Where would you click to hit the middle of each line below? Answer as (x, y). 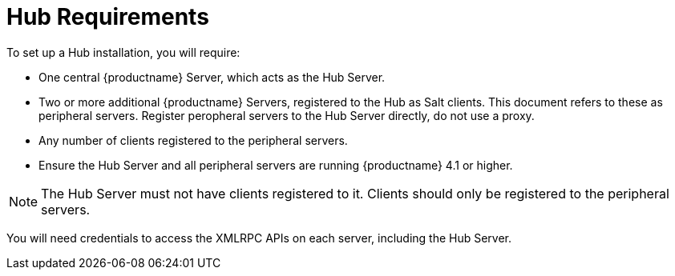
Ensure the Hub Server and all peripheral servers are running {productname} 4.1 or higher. (276, 165)
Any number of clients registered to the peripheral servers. (193, 140)
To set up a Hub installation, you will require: (123, 52)
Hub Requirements (108, 17)
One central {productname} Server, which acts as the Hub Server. (212, 77)
